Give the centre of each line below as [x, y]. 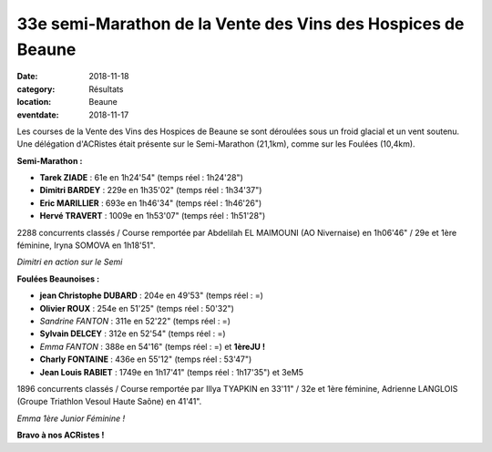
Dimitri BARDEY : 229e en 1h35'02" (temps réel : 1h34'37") [151, 190]
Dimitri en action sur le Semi [70, 262]
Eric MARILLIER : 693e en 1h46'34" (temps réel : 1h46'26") [151, 203]
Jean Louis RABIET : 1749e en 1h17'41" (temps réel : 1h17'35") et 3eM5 [172, 372]
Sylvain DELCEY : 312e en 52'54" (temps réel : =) [133, 334]
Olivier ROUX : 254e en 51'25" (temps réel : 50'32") [137, 308]
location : [34, 102]
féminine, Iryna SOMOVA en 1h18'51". [86, 245]
